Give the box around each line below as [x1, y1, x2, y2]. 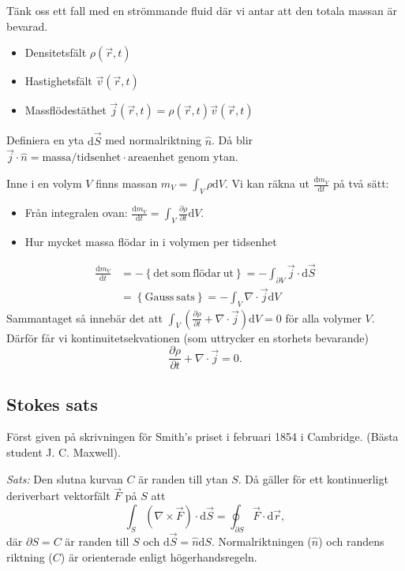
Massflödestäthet [24, 102, 107, 118]
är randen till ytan [138, 470, 228, 487]
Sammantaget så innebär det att [6, 309, 163, 326]
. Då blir [212, 132, 253, 148]
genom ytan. [178, 148, 238, 165]
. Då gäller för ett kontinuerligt [238, 470, 388, 487]
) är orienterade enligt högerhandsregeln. [60, 548, 257, 565]
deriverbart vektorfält [6, 487, 111, 504]
